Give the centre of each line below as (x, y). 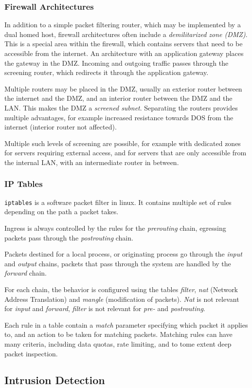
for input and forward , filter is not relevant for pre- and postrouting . (105, 308)
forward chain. (26, 273)
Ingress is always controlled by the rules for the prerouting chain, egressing (115, 228)
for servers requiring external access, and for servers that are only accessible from (126, 153)
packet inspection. (31, 353)
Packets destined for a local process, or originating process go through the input (123, 254)
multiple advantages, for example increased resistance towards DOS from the (119, 117)
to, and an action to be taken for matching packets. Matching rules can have (118, 334)
